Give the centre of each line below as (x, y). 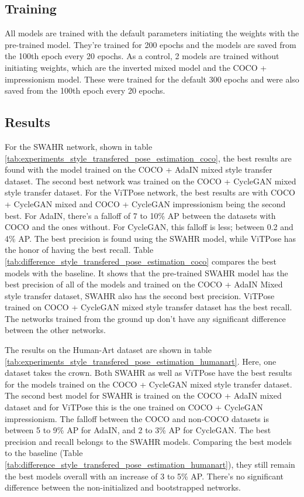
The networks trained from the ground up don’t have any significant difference (145, 318)
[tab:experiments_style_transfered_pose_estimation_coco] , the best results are (148, 158)
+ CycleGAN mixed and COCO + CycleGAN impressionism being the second (145, 203)
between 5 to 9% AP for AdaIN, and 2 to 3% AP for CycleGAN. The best (138, 430)
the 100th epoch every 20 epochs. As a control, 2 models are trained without (142, 56)
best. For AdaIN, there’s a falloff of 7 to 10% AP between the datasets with (140, 215)
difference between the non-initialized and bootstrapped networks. (123, 487)
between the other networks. (55, 330)
